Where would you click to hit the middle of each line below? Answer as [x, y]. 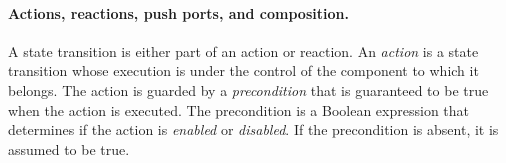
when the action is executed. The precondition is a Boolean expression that [239, 109]
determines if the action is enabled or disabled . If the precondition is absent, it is [253, 129]
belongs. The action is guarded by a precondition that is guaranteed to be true [248, 89]
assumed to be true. [69, 148]
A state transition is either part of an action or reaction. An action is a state [243, 50]
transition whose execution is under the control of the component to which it [243, 70]
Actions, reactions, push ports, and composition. [178, 12]
